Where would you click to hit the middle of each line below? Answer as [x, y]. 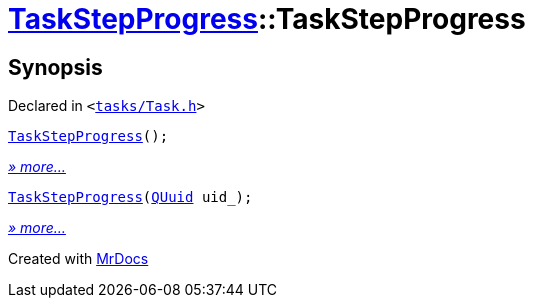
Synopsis [55, 67]
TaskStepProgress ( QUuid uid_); [130, 197]
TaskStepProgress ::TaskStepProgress [267, 19]
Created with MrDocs [78, 259]
